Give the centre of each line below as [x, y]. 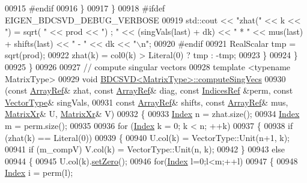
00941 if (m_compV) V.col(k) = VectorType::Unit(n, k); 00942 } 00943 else [145, 149]
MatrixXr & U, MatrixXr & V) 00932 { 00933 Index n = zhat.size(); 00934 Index [152, 114]
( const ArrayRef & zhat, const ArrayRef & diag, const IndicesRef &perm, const [149, 90]
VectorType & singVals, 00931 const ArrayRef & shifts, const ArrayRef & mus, [147, 102]
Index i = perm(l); [39, 172]
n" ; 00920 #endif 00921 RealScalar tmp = [218, 43]
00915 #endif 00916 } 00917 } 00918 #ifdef [85, 8]
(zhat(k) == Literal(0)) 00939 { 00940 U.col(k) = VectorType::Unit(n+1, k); [147, 137]
